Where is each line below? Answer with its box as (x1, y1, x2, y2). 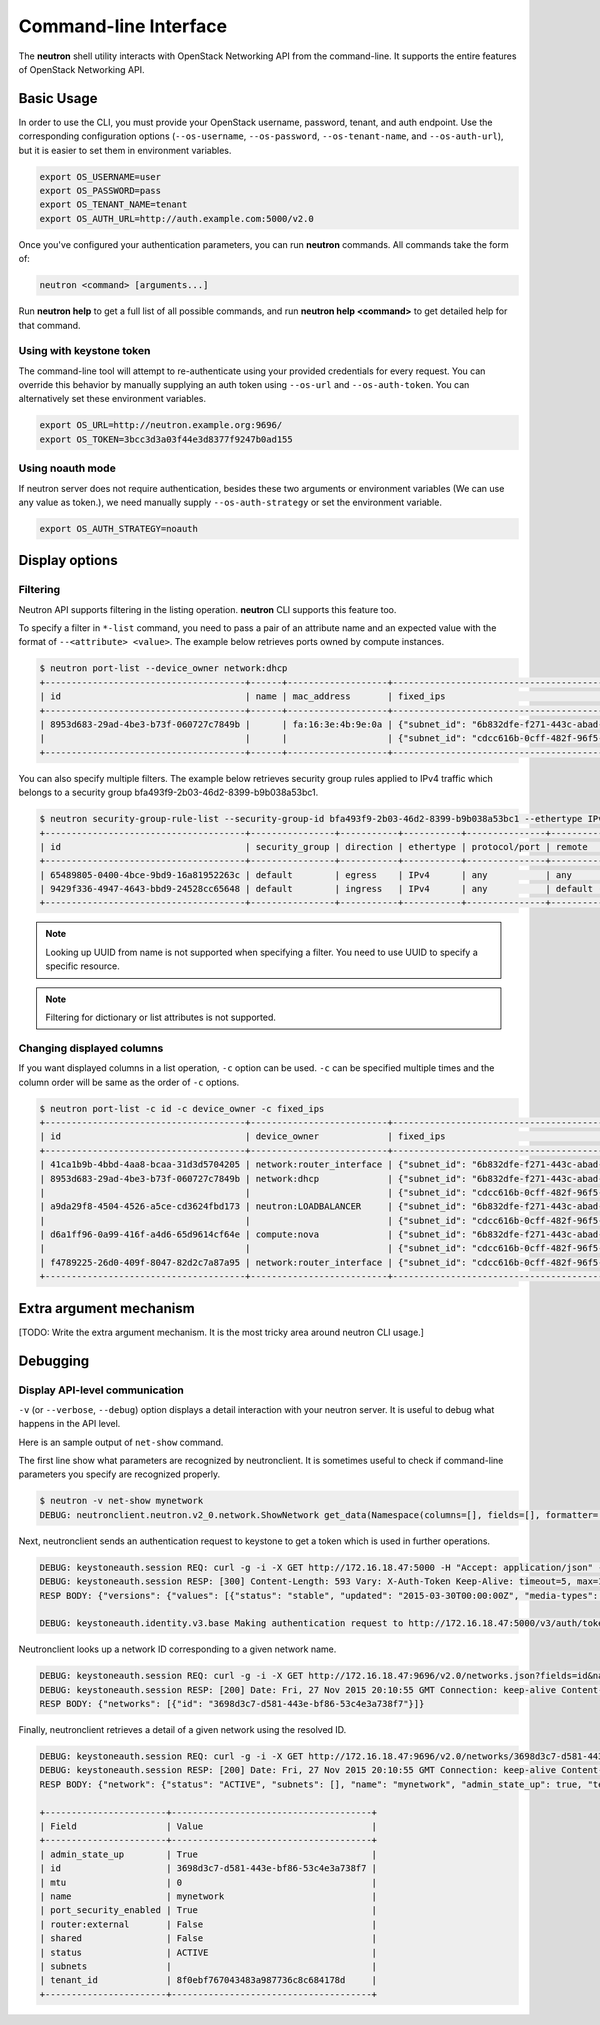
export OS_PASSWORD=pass (39, 185, 162, 196)
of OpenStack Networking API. (18, 63, 145, 75)
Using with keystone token (18, 344, 151, 358)
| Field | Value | (39, 1821, 378, 1832)
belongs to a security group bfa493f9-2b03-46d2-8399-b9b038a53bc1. (18, 786, 319, 799)
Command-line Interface (18, 15, 228, 37)
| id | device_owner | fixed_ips (39, 1131, 446, 1142)
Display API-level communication (18, 1383, 184, 1397)
